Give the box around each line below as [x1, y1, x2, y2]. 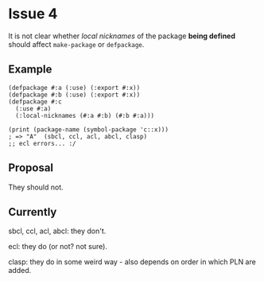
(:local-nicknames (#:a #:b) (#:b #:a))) [15, 111, 155, 119]
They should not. [8, 182, 64, 192]
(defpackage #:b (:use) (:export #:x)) [8, 91, 141, 99]
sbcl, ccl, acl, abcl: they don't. [8, 226, 107, 236]
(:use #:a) [15, 104, 52, 112]
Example [8, 63, 52, 76]
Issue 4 [8, 5, 58, 23]
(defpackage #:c [8, 97, 62, 106]
